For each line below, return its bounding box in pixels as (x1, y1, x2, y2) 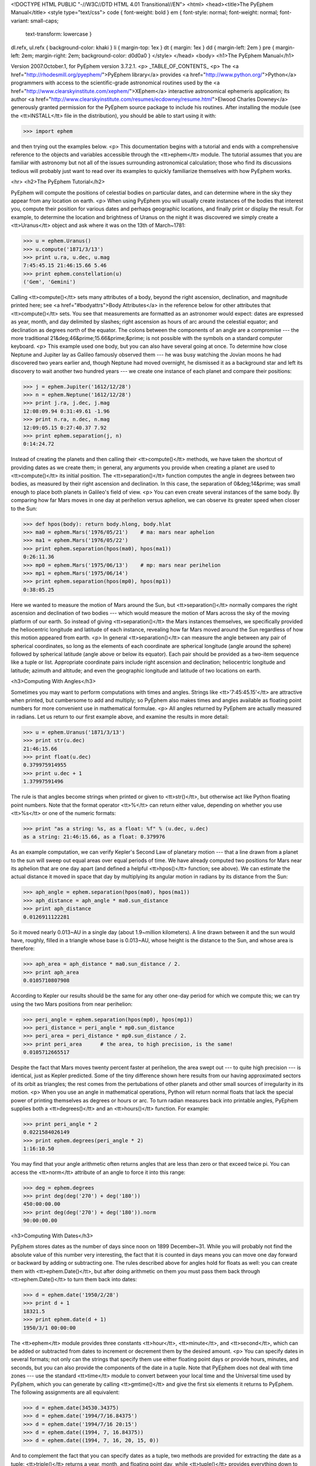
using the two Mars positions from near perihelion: (11, 1000, 133, 1007)
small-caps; (30, 17, 59, 24)
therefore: (11, 945, 35, 952)
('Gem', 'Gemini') (23, 279, 76, 286)
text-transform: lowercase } (25, 30, 92, 38)
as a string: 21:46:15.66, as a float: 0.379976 (23, 833, 166, 840)
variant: (11, 17, 29, 24)
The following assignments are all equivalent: (11, 1389, 120, 1396)
